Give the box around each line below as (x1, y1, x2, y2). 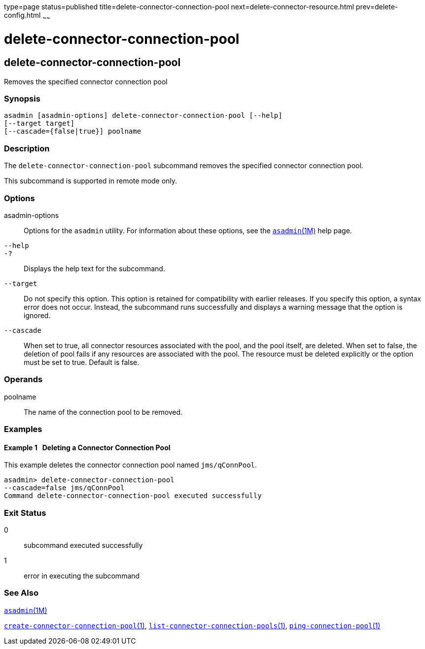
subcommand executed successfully (24, 541, 143, 550)
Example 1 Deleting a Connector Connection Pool (4, 443, 171, 452)
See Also (4, 588, 38, 598)
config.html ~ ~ (4, 11, 50, 21)
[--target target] (4, 119, 75, 128)
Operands (4, 374, 43, 385)
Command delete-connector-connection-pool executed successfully (4, 492, 262, 500)
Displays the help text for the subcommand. (24, 264, 165, 273)
